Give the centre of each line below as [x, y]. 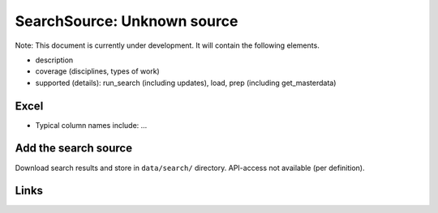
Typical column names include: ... [91, 125]
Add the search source [74, 149]
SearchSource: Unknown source [127, 21]
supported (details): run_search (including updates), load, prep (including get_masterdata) [186, 83]
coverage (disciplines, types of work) [97, 71]
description [54, 60]
